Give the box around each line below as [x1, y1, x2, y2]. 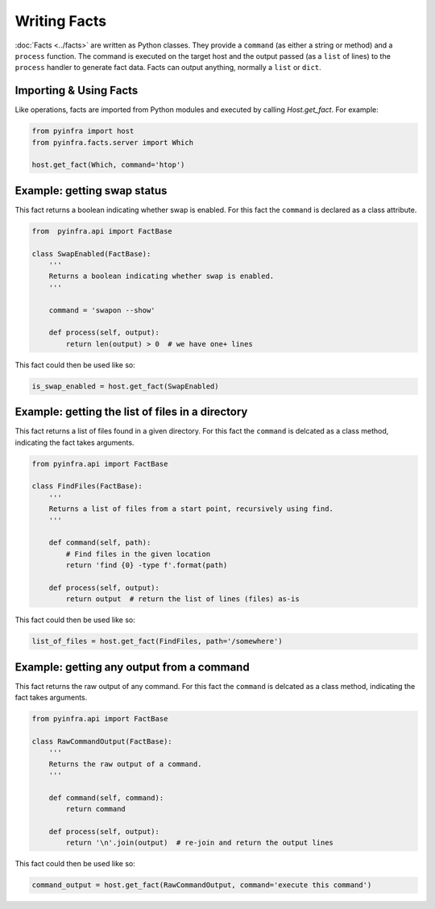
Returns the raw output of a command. [48, 759, 202, 769]
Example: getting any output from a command [14, 660, 250, 674]
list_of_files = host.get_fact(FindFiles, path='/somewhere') [31, 637, 283, 646]
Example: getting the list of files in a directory [14, 405, 248, 419]
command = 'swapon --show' [48, 305, 156, 314]
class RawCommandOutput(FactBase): [31, 737, 172, 745]
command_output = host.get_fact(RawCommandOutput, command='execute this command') [31, 881, 372, 890]
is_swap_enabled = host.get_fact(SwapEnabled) [31, 381, 219, 391]
